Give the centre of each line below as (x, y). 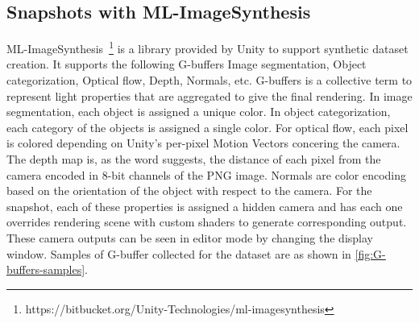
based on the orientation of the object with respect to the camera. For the (189, 190)
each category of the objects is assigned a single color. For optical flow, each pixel (207, 127)
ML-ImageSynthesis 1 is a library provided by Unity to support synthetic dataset (207, 47)
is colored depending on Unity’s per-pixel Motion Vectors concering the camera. (203, 143)
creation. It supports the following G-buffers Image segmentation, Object (187, 64)
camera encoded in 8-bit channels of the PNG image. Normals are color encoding (207, 174)
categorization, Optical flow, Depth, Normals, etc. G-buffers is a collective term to (209, 80)
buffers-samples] (46, 269)
